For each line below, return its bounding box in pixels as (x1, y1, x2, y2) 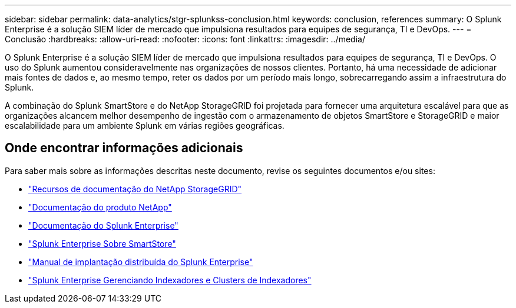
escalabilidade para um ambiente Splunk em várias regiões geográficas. (5, 120, 285, 130)
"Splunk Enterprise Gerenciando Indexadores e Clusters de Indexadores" (28, 274, 312, 285)
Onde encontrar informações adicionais (5, 140, 243, 156)
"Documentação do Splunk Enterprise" (28, 220, 178, 230)
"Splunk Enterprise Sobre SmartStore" (28, 238, 176, 249)
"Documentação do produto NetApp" (28, 202, 172, 212)
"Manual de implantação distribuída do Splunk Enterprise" (28, 256, 253, 267)
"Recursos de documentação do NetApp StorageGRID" (28, 183, 242, 194)
